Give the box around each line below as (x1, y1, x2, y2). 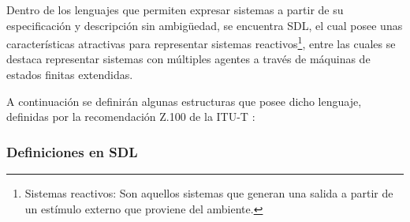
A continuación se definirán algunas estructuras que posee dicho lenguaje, (6, 92, 362, 109)
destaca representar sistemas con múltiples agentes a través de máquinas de (6, 51, 371, 67)
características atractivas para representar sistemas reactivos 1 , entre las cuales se (6, 33, 396, 51)
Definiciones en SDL (6, 141, 138, 161)
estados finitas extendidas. (6, 66, 133, 83)
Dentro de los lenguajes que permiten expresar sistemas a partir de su (6, 2, 344, 17)
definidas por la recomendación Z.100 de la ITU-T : (6, 108, 255, 125)
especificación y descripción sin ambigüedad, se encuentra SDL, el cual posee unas (6, 17, 403, 33)
